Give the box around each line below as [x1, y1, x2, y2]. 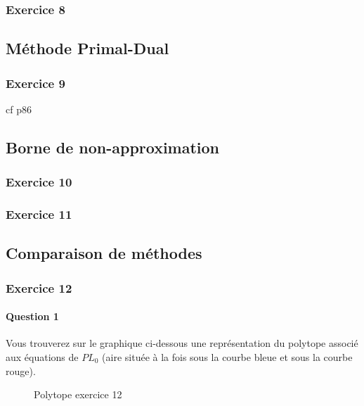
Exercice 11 [6, 205, 72, 222]
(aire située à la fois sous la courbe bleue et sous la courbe [102, 349, 353, 364]
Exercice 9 [6, 74, 65, 91]
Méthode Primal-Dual [6, 37, 169, 59]
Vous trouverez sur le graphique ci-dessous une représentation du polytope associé [6, 336, 358, 350]
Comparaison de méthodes [6, 242, 202, 264]
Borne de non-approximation [6, 136, 220, 158]
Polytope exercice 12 [34, 387, 122, 402]
